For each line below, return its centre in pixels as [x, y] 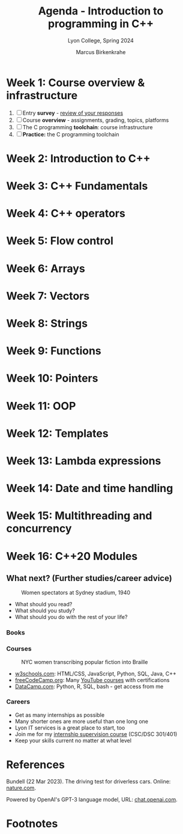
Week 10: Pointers [52, 378]
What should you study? [45, 610]
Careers [18, 702]
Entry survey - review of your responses [73, 113]
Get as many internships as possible [60, 715]
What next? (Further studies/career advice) [89, 578]
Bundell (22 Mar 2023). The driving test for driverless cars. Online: [88, 781]
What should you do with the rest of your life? [71, 617]
